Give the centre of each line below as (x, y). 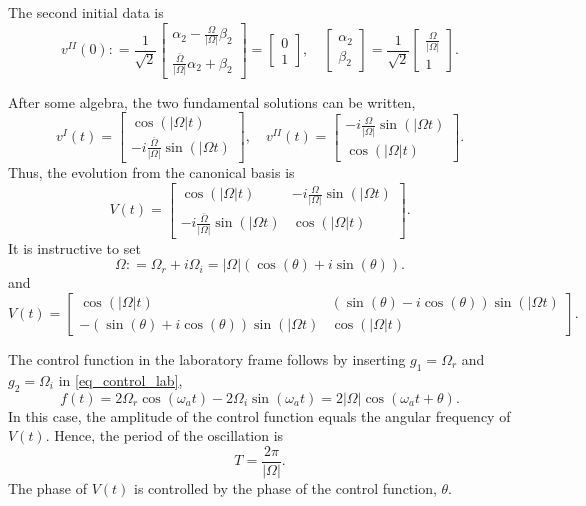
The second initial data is (86, 12)
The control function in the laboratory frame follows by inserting (207, 359)
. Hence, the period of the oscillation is (164, 435)
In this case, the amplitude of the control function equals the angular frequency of (259, 415)
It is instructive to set (74, 247)
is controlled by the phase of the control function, (285, 487)
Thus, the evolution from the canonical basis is (151, 171)
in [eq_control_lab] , (120, 379)
